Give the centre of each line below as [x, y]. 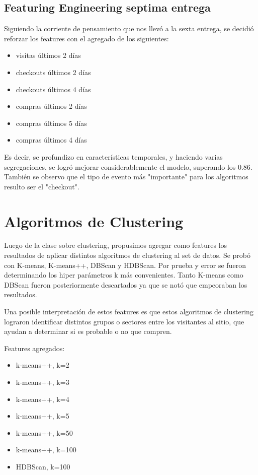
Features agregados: [34, 348]
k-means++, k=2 [42, 365]
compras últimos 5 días [51, 123]
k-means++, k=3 [42, 382]
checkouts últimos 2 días [53, 72]
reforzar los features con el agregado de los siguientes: [87, 38]
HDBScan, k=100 [43, 466]
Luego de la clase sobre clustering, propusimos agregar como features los [116, 245]
